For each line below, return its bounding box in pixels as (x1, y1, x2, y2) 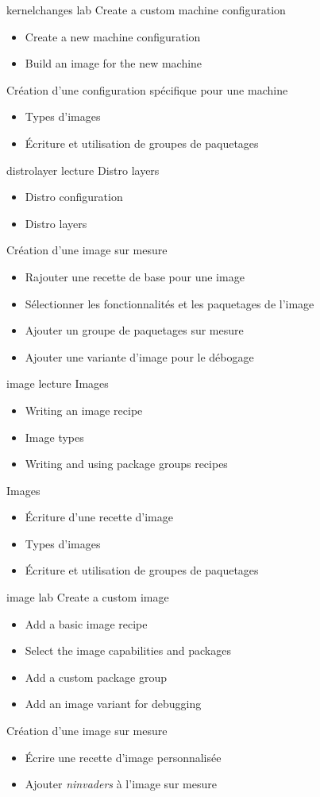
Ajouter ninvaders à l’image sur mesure (25, 776, 217, 792)
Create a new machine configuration (25, 28, 201, 44)
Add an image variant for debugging (25, 695, 202, 712)
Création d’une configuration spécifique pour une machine (6, 81, 288, 98)
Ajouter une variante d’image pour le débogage (25, 348, 254, 365)
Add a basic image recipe (25, 615, 148, 632)
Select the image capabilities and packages (25, 642, 231, 659)
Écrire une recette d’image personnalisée (25, 749, 222, 765)
